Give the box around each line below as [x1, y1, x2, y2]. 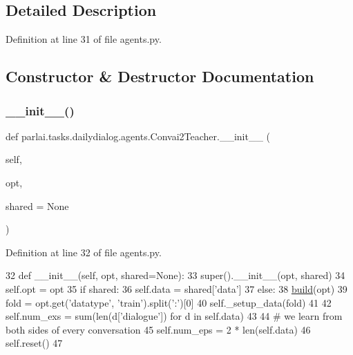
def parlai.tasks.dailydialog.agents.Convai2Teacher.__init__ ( [6, 128, 271, 143]
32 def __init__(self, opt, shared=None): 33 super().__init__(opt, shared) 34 [6, 268, 345, 282]
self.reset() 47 [6, 336, 63, 350]
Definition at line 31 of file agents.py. [6, 32, 162, 46]
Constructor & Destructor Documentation [6, 66, 314, 87]
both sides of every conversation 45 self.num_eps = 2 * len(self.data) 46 [6, 322, 311, 336]
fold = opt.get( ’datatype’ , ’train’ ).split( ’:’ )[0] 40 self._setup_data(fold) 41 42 [6, 295, 332, 309]
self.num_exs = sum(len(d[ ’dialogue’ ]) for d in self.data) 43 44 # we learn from [6, 309, 343, 323]
